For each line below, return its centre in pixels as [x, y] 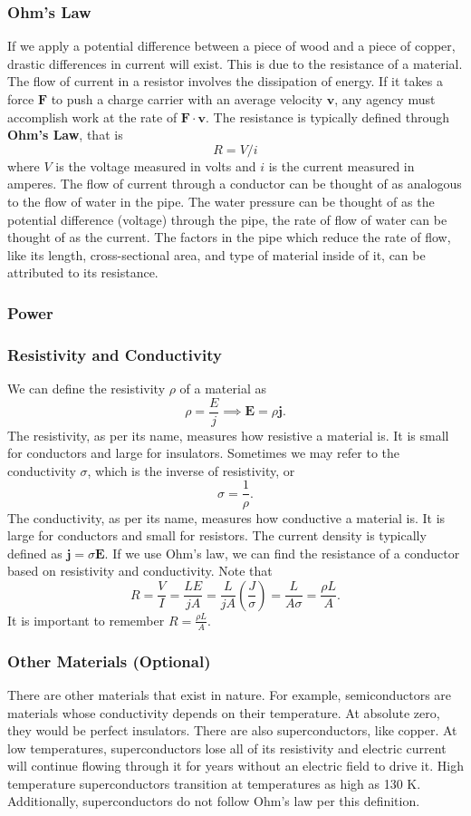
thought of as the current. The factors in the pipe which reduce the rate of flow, [229, 237]
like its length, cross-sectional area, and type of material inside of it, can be [216, 254]
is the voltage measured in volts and [156, 165]
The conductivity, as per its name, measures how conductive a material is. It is [226, 517]
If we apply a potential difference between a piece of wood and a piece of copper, [231, 46]
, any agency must [385, 99]
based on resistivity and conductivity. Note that [140, 571]
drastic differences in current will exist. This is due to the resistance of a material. [235, 63]
